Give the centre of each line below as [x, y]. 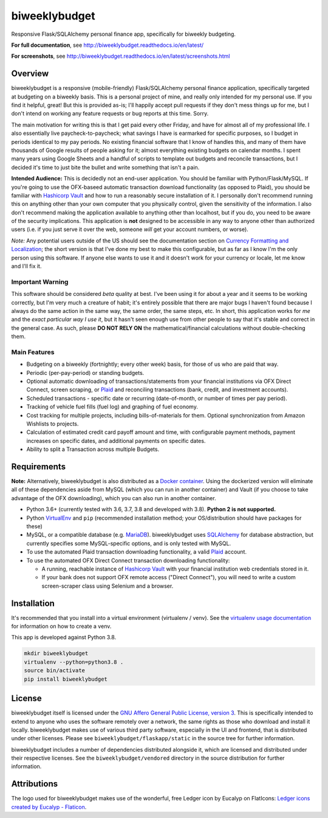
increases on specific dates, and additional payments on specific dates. [116, 441]
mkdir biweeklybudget [56, 654]
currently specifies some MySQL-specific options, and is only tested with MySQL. [128, 543]
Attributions [35, 784]
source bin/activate [54, 671]
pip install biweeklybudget [66, 679]
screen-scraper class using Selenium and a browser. [108, 586]
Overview [30, 74]
